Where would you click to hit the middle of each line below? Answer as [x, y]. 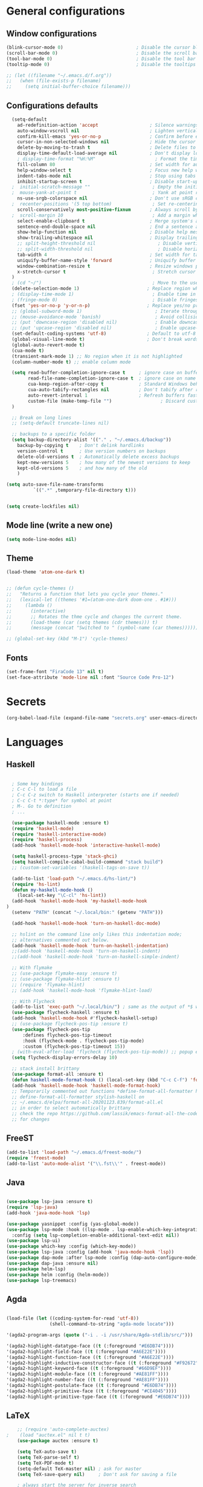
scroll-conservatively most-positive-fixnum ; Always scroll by [108, 210]
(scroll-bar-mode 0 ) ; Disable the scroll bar [104, 53]
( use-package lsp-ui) [34, 1241]
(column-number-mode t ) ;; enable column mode [71, 362]
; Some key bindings [37, 784]
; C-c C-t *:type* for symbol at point [62, 801]
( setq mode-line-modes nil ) [42, 539]
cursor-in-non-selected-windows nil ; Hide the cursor [107, 142]
